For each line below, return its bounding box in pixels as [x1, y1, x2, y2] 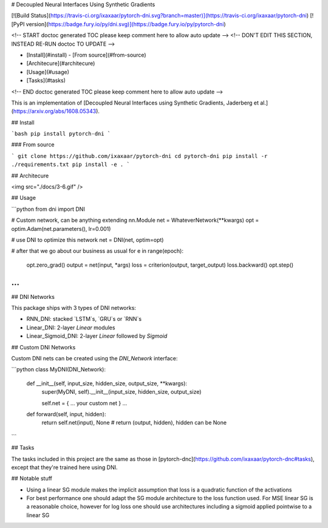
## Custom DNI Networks [11, 343, 76, 351]
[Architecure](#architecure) [26, 60, 95, 67]
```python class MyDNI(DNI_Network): [11, 366, 106, 373]
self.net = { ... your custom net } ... [41, 399, 128, 406]
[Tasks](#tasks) [26, 77, 66, 84]
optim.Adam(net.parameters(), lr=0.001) [11, 225, 111, 232]
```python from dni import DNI [11, 205, 85, 213]
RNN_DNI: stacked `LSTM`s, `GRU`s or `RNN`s [26, 315, 142, 323]
